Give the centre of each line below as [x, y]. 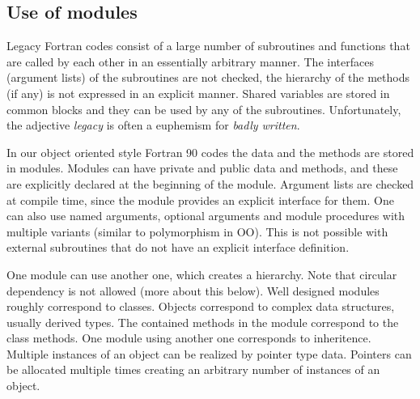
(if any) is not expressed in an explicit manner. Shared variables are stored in [198, 93]
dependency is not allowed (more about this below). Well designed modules [193, 290]
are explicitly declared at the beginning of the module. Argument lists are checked [210, 183]
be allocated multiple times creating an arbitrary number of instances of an [193, 369]
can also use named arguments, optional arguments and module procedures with [206, 216]
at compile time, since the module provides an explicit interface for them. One [200, 199]
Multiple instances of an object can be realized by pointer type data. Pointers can [209, 353]
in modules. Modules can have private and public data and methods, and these [202, 168]
